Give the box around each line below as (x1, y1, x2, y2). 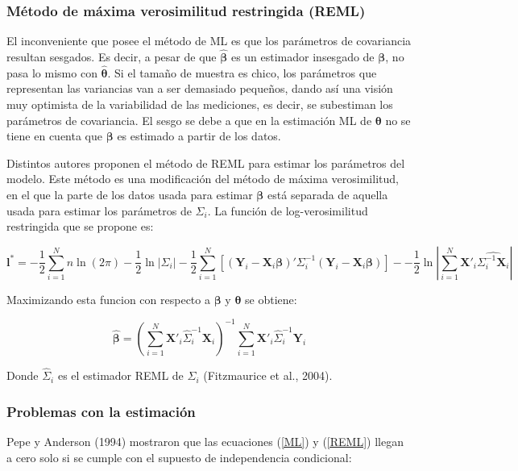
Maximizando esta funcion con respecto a (6, 290, 210, 307)
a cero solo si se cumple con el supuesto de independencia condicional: (6, 448, 352, 465)
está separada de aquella (267, 186, 388, 202)
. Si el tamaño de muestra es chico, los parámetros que (107, 64, 377, 81)
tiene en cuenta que (6, 127, 102, 144)
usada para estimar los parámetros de (6, 202, 192, 219)
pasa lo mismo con (6, 64, 97, 81)
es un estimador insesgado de (230, 48, 375, 65)
